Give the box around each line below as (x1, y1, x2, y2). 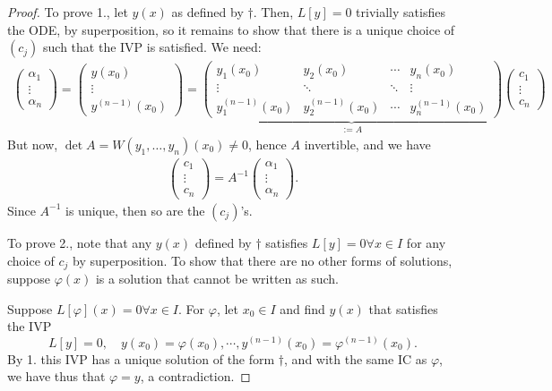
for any (406, 233, 446, 251)
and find (280, 299, 325, 318)
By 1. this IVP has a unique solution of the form (7, 349, 275, 368)
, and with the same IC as (284, 349, 427, 368)
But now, (7, 134, 58, 153)
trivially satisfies (356, 3, 445, 21)
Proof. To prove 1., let (7, 3, 128, 21)
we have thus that (7, 367, 106, 386)
